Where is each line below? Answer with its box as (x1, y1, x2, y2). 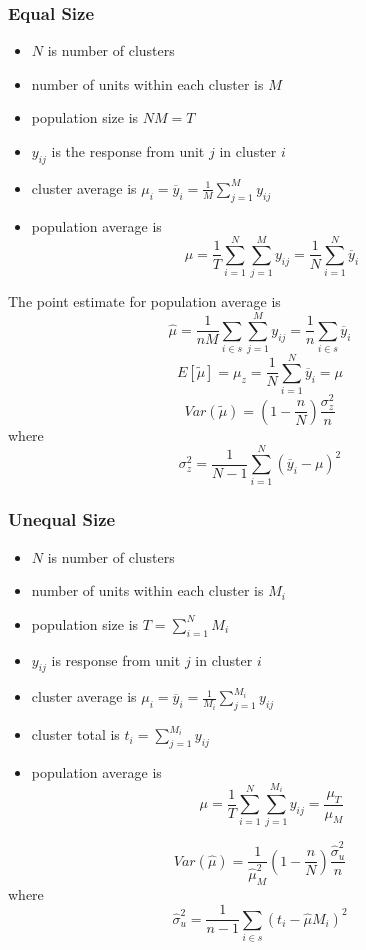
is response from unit (51, 649, 181, 670)
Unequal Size (8, 507, 116, 532)
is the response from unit (51, 141, 205, 161)
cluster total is (31, 724, 120, 745)
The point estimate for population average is (8, 291, 281, 312)
